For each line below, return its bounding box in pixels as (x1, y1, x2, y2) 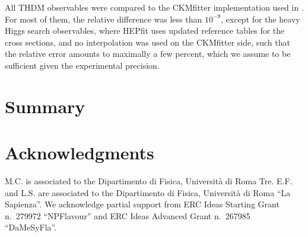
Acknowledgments (5, 140, 154, 165)
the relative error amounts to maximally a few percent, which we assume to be (5, 47, 291, 60)
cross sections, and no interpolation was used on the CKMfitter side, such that (5, 36, 290, 48)
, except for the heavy (221, 12, 300, 25)
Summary (5, 94, 85, 118)
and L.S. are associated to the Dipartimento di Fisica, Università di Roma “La (5, 186, 291, 198)
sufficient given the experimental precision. (5, 59, 160, 71)
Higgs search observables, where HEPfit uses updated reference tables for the (5, 24, 285, 37)
